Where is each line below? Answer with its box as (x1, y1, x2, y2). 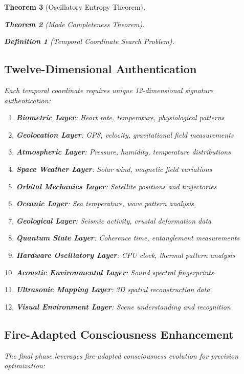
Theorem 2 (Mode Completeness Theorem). (4, 18, 145, 29)
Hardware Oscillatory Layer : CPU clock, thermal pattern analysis (16, 249, 235, 260)
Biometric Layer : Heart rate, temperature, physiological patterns (16, 112, 225, 123)
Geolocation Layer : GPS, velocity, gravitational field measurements (16, 129, 234, 140)
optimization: (4, 360, 46, 371)
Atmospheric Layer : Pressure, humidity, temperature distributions (16, 146, 231, 157)
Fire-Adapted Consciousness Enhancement (4, 326, 234, 342)
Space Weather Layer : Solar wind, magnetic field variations (16, 163, 212, 174)
